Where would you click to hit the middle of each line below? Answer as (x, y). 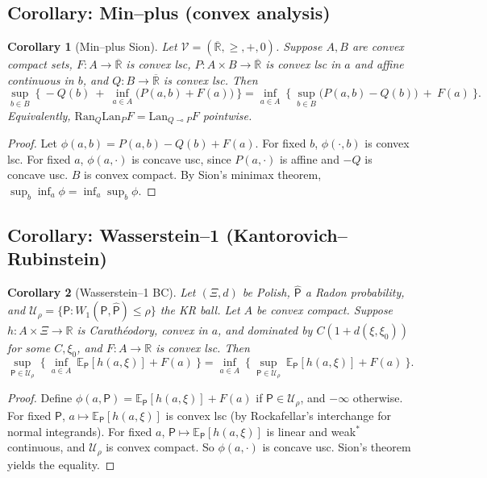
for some (29, 348)
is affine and (309, 158)
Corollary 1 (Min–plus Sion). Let (92, 46)
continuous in (41, 79)
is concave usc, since (181, 158)
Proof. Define (40, 398)
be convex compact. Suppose (325, 310)
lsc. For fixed (39, 158)
